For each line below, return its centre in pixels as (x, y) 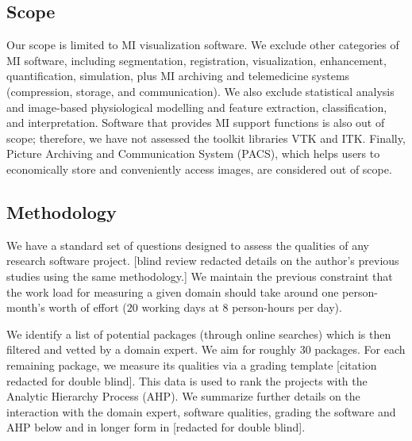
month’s (26, 307)
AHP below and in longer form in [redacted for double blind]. (156, 427)
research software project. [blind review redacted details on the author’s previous (203, 261)
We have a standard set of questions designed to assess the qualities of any (188, 245)
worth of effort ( (88, 307)
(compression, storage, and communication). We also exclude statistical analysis (200, 91)
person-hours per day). (287, 307)
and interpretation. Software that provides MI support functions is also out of (196, 123)
